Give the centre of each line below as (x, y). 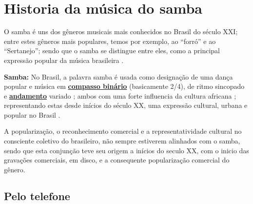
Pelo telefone (37, 195)
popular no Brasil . (32, 114)
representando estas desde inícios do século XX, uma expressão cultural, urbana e (126, 105)
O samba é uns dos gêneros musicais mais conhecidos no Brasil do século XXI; (121, 31)
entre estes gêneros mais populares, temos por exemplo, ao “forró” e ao (110, 41)
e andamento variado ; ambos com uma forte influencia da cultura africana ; (120, 95)
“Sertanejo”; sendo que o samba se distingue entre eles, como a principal (112, 51)
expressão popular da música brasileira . (64, 60)
